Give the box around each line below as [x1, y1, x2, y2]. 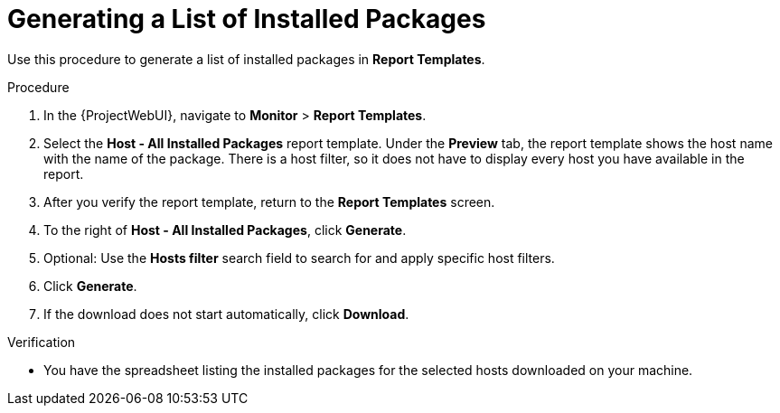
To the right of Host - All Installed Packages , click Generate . [43, 221, 407, 238]
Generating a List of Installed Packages [7, 4, 486, 34]
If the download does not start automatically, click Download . [43, 305, 409, 322]
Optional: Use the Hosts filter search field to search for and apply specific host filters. [43, 249, 555, 266]
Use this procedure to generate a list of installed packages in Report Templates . [7, 51, 485, 67]
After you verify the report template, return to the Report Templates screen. [43, 193, 495, 210]
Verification [7, 333, 76, 350]
